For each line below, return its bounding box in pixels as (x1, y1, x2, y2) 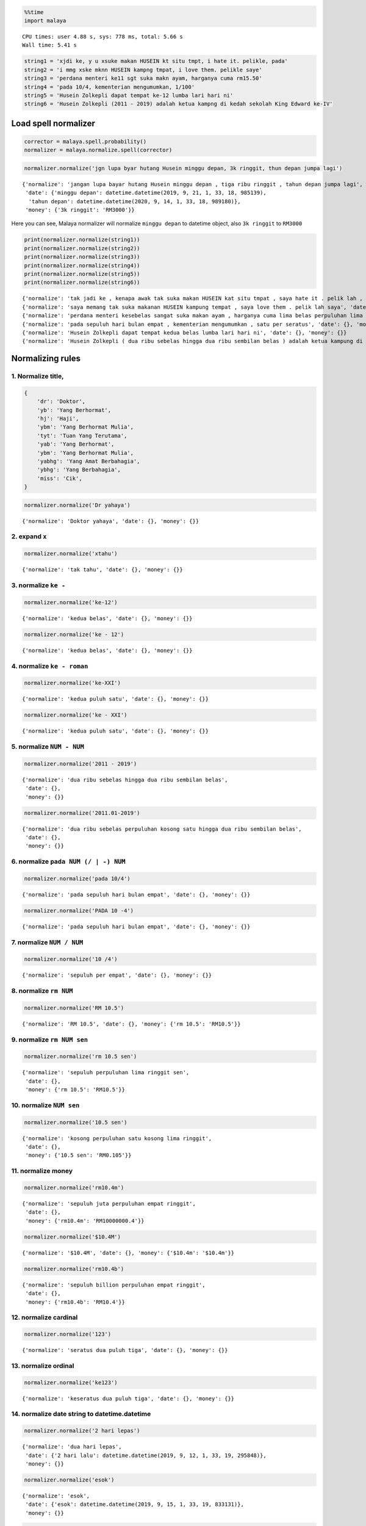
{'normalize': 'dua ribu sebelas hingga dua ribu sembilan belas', (22, 776, 228, 783)
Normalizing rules (11, 353, 81, 364)
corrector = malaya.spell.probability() (24, 138, 146, 145)
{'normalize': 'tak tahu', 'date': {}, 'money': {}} (22, 566, 183, 573)
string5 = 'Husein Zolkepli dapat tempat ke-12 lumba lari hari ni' (24, 92, 234, 99)
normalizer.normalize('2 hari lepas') (24, 1427, 140, 1434)
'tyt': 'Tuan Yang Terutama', (37, 432, 127, 439)
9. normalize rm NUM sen (11, 1035, 88, 1044)
